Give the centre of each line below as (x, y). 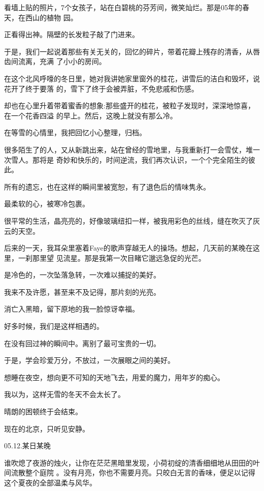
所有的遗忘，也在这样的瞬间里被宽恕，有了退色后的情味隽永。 (107, 186)
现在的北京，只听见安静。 (47, 428)
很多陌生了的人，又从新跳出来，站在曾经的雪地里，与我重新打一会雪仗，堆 (128, 149)
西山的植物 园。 (51, 17)
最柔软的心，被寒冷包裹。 (47, 204)
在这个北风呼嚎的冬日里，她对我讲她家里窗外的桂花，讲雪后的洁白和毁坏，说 (132, 78)
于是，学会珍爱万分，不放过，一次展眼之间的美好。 (89, 360)
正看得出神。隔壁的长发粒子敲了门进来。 (72, 34)
